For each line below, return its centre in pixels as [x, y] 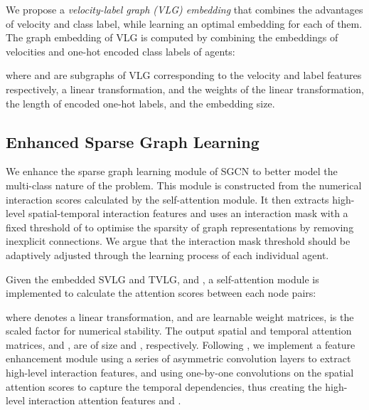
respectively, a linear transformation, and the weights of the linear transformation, [185, 89]
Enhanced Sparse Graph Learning [133, 141]
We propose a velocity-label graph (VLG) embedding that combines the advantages [184, 9]
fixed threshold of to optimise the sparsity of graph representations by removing [180, 227]
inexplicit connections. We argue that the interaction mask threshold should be [178, 241]
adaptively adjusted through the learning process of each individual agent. [167, 254]
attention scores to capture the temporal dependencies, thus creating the [164, 386]
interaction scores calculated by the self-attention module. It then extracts [167, 199]
